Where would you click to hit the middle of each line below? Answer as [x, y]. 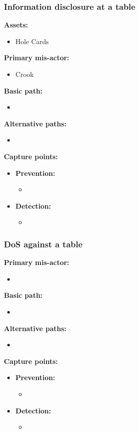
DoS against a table [43, 244]
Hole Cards [32, 41]
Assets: [16, 25]
